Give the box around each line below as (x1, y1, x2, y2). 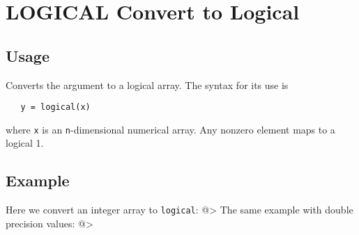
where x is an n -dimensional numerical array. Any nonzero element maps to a (6, 122, 335, 136)
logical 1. (6, 136, 44, 150)
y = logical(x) (20, 102, 91, 113)
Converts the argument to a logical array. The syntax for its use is (6, 77, 289, 92)
